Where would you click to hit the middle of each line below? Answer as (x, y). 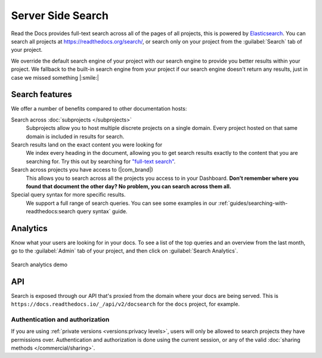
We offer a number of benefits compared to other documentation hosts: (99, 109)
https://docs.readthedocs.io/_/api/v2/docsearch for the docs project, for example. (125, 304)
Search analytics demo (39, 264)
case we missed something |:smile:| (55, 77)
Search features (41, 94)
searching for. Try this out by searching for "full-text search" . (101, 161)
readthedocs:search (51, 211)
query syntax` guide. (102, 211)
